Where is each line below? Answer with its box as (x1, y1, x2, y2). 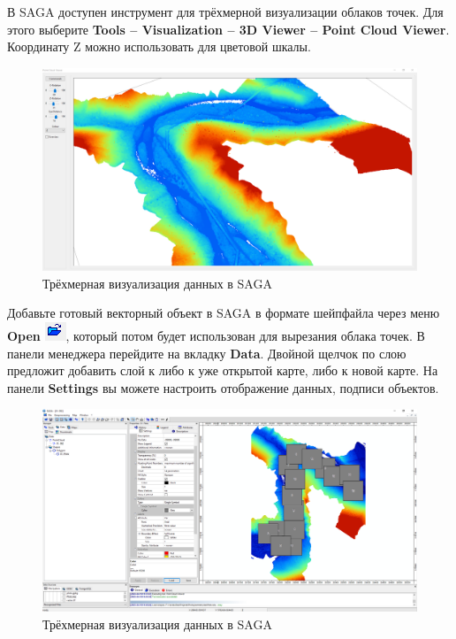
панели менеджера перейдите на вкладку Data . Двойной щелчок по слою (7, 343, 407, 362)
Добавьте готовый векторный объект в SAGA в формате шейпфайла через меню (7, 304, 440, 322)
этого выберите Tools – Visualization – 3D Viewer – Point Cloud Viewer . (7, 19, 450, 38)
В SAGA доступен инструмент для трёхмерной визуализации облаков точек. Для (7, 3, 444, 20)
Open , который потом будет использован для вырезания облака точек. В (7, 326, 425, 344)
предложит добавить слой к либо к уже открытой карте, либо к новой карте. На (7, 361, 438, 380)
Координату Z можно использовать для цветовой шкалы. (7, 37, 311, 56)
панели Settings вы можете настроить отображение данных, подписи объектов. (7, 378, 439, 396)
